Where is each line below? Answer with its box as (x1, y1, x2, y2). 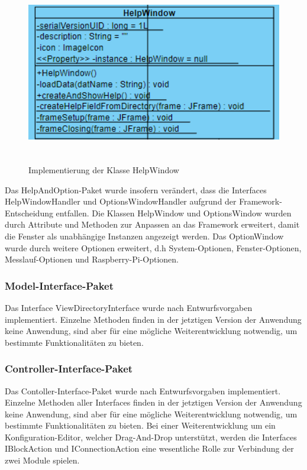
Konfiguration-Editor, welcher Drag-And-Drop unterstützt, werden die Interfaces (5, 430, 297, 443)
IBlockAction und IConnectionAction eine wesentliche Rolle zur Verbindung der (5, 442, 294, 455)
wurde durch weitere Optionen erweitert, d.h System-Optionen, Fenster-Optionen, (5, 241, 302, 254)
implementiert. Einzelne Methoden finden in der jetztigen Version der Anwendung (5, 313, 302, 325)
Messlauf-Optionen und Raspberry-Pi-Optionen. (5, 253, 179, 265)
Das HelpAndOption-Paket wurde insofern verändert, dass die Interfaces (5, 183, 267, 196)
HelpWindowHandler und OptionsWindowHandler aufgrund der (5, 195, 237, 208)
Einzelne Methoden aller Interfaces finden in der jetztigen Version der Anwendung (5, 396, 302, 409)
